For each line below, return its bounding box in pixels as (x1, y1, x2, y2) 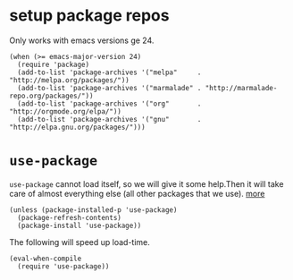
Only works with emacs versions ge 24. (9, 35, 155, 46)
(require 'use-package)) (17, 261, 110, 271)
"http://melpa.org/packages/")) (9, 75, 130, 85)
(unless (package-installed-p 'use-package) (9, 205, 178, 215)
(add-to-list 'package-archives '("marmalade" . (17, 83, 202, 92)
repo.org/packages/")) (9, 91, 94, 100)
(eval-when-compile (9, 254, 82, 263)
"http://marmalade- (205, 83, 278, 92)
